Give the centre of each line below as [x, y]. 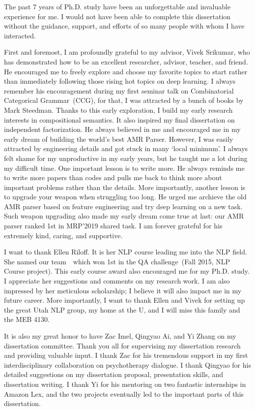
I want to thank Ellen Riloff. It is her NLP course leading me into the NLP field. [126, 252]
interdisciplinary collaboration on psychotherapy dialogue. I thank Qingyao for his [127, 364]
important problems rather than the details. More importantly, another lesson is [125, 187]
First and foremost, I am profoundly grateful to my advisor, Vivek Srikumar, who [127, 52]
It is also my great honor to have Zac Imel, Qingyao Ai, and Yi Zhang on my [120, 336]
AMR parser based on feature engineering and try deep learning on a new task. [123, 206]
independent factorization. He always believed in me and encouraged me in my [122, 129]
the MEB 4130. [27, 319]
